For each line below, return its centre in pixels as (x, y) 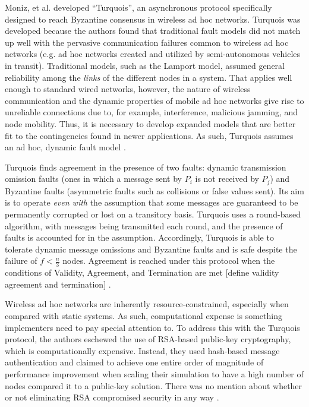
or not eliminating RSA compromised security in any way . (112, 397)
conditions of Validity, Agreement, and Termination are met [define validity (142, 272)
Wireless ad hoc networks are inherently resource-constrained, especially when (147, 304)
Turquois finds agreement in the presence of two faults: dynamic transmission (146, 167)
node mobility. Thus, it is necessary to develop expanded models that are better (150, 123)
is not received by (227, 179)
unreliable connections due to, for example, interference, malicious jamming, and (152, 112)
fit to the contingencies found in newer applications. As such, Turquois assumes (149, 135)
